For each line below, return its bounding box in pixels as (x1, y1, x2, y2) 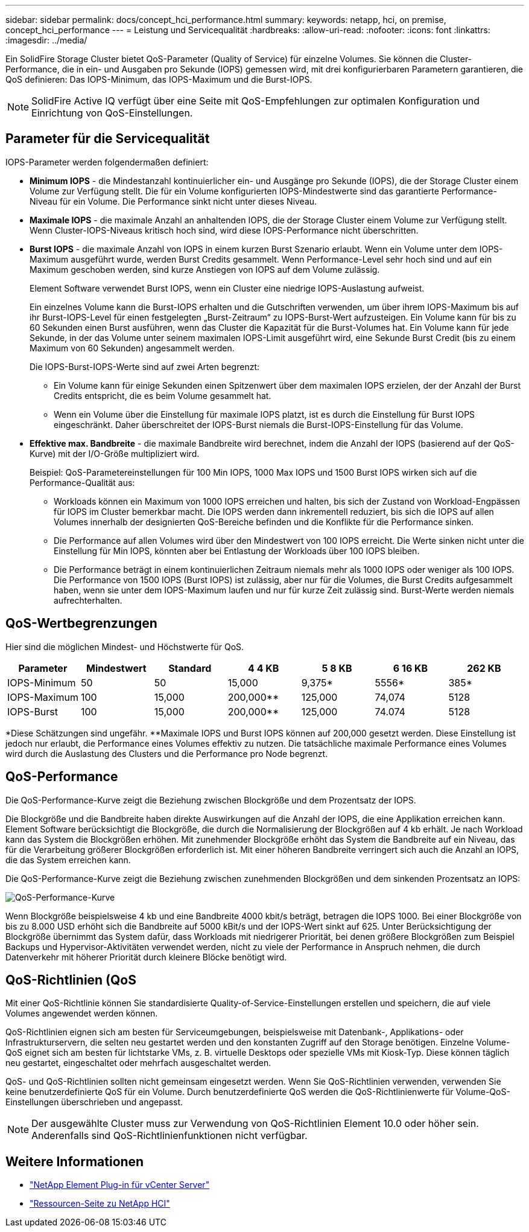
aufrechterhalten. (54, 595, 122, 605)
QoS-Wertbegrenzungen (5, 616, 157, 631)
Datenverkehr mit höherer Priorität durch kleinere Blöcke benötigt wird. (5, 951, 287, 962)
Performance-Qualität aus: (30, 477, 135, 488)
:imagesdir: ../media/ (5, 35, 87, 45)
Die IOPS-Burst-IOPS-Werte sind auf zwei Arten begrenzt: (30, 361, 260, 372)
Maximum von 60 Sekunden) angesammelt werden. (30, 342, 235, 353)
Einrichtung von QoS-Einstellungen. (31, 107, 193, 119)
